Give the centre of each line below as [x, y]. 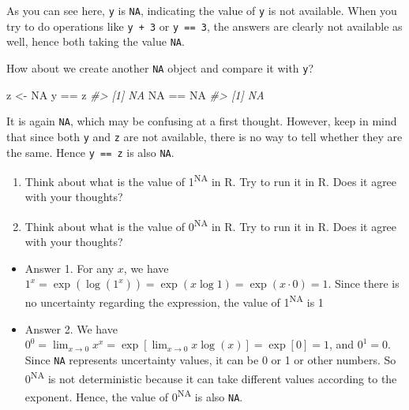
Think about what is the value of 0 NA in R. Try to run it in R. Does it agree [211, 225]
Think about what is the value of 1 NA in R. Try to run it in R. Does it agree [211, 180]
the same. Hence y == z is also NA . [90, 152]
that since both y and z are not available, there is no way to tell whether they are [204, 136]
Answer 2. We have [71, 328]
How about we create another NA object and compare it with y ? [160, 67]
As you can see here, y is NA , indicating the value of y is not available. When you [202, 10]
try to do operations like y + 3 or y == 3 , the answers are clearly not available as [204, 26]
